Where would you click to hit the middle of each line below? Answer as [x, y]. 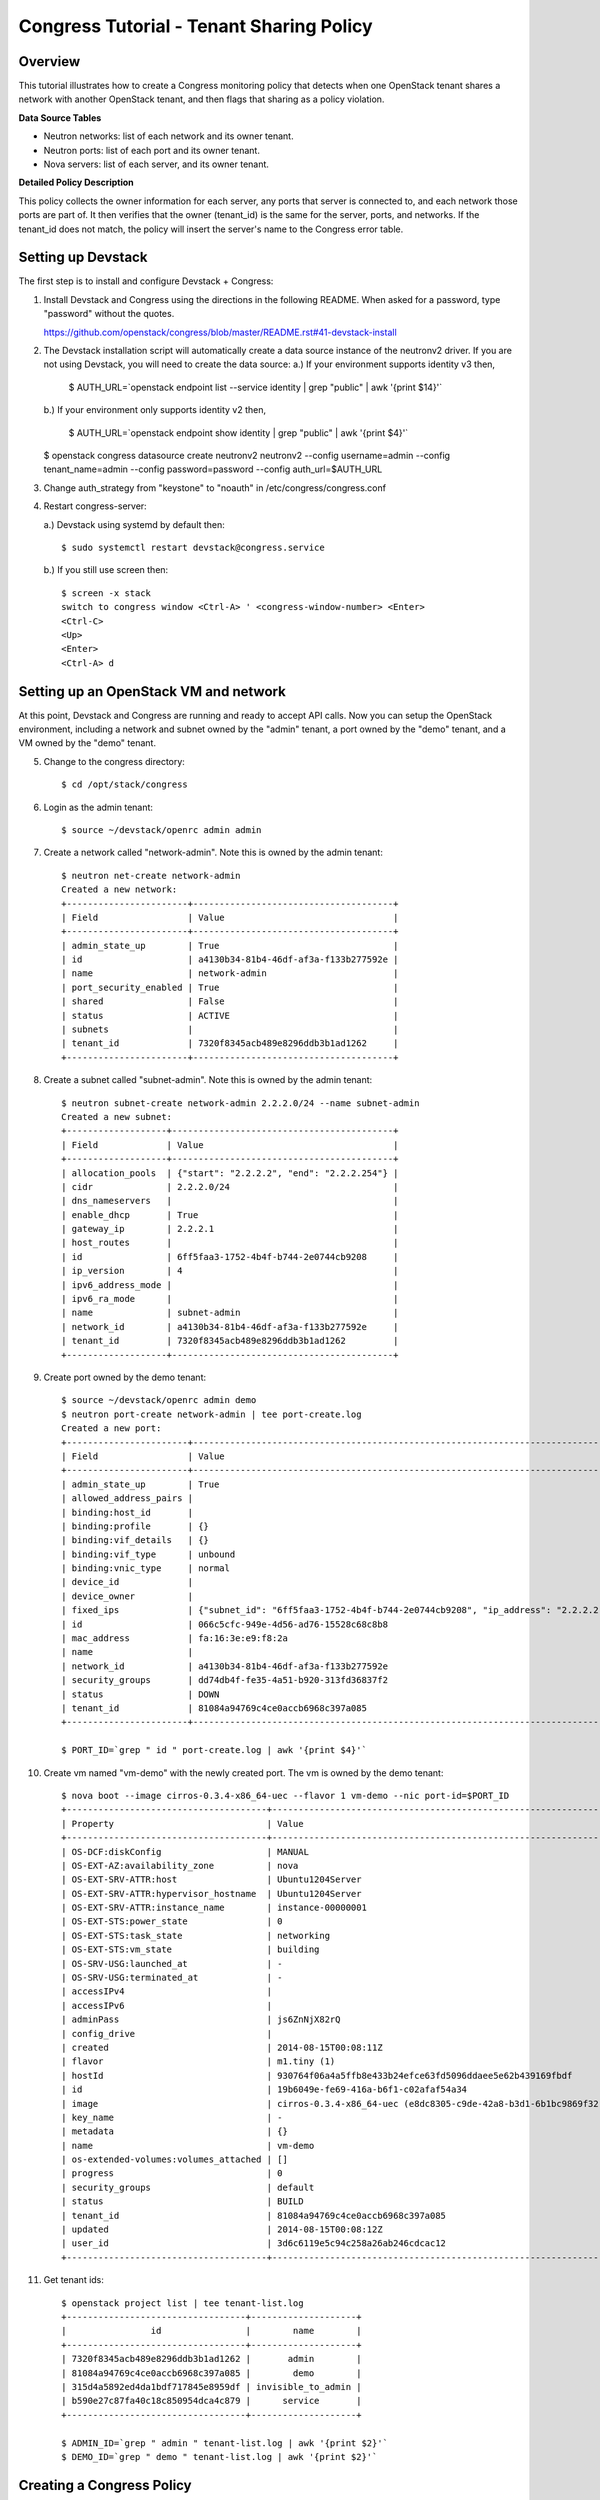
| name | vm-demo [188, 2145]
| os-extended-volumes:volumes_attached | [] [175, 2159]
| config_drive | [167, 2033]
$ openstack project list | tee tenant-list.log [182, 2303]
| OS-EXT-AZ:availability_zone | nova [180, 1865]
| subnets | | [230, 1029]
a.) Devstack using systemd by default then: [134, 524]
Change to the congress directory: [114, 761]
